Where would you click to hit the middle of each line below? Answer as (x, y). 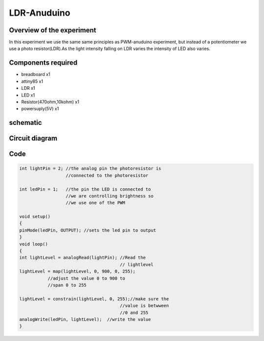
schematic (25, 123)
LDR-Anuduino (40, 13)
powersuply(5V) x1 (40, 109)
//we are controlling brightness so (110, 196)
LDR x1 (28, 88)
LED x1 (28, 95)
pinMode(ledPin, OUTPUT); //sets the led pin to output (88, 230)
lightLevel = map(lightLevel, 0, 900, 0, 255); (77, 271)
